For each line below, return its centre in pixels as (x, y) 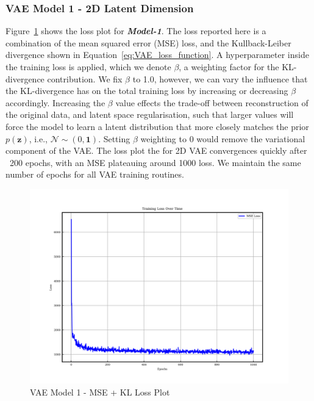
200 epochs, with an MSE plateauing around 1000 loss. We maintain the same (155, 162)
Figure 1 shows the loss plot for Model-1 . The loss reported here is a (136, 31)
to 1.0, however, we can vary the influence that (220, 78)
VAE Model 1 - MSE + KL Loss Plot (100, 392)
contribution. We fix (85, 78)
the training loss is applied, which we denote (88, 67)
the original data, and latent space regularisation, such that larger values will (150, 114)
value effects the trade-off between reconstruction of (212, 102)
